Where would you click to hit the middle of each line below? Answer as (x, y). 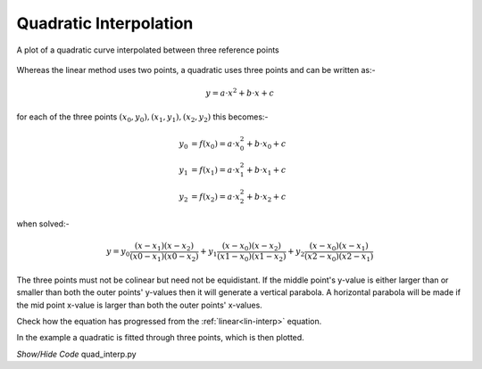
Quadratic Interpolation (105, 23)
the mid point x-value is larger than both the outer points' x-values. (139, 305)
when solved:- (43, 224)
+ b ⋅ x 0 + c (266, 144)
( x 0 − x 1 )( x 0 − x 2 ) (165, 258)
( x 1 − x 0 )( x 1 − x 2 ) (252, 258)
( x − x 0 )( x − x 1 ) (339, 247)
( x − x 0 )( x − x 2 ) (251, 247)
